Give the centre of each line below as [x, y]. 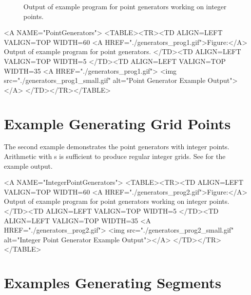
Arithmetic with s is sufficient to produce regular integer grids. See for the [115, 156]
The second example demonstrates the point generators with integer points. [117, 147]
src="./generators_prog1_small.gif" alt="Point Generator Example [105, 80]
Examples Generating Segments [113, 283]
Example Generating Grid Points [117, 123]
